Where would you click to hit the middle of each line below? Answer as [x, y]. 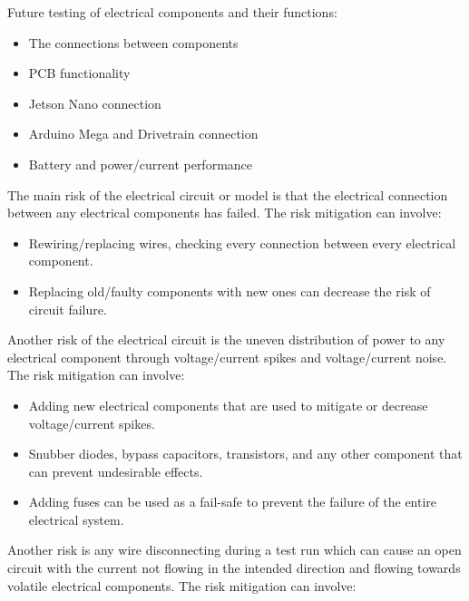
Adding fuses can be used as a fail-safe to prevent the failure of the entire [233, 502]
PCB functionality [79, 73]
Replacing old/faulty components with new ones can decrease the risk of [230, 291]
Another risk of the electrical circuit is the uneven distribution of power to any [226, 339]
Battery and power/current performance [141, 164]
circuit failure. [68, 309]
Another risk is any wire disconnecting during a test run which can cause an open [234, 550]
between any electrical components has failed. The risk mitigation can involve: [225, 213]
